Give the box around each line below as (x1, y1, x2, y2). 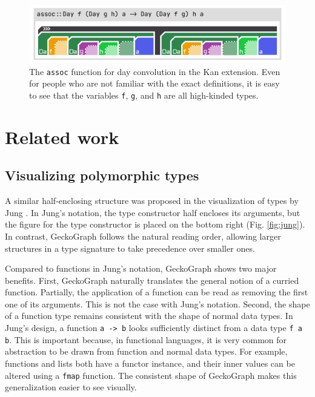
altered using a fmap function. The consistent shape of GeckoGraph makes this (5, 369, 297, 381)
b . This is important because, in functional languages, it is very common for (5, 333, 287, 346)
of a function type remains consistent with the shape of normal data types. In (5, 309, 293, 322)
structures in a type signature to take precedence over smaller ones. (5, 241, 255, 254)
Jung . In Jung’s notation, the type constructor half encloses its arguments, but (5, 206, 300, 218)
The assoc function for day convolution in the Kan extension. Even (29, 65, 280, 77)
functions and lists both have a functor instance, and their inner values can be (5, 356, 295, 369)
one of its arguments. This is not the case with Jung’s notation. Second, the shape (5, 297, 310, 310)
